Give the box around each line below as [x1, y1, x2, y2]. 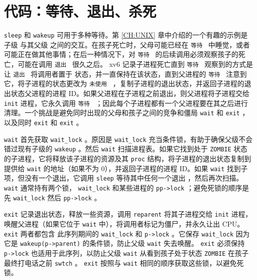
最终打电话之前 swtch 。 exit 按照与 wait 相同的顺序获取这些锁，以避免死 [4, 257, 244, 268]
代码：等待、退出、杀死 [4, 1, 157, 21]
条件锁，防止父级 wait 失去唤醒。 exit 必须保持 [89, 238, 245, 248]
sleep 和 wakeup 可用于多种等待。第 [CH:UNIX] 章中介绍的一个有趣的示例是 [4, 30, 248, 40]
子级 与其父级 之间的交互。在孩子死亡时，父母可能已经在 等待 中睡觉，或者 [4, 39, 250, 49]
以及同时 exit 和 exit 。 [4, 117, 83, 127]
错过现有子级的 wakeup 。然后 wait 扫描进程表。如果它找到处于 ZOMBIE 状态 [4, 143, 248, 154]
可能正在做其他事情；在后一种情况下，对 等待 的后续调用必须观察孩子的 [4, 49, 239, 59]
